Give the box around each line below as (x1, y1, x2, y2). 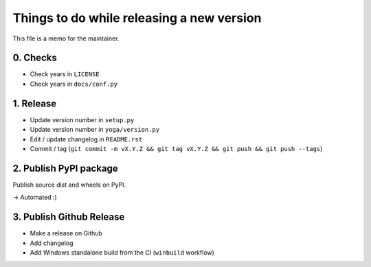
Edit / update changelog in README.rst (30, 135, 143, 143)
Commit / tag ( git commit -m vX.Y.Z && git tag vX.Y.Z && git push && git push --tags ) (30, 144, 323, 152)
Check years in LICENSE (30, 70, 100, 78)
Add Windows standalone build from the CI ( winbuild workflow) (30, 248, 214, 257)
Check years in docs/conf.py (30, 80, 118, 88)
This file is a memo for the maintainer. (12, 34, 120, 43)
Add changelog (30, 239, 74, 247)
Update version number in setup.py (30, 115, 135, 124)
